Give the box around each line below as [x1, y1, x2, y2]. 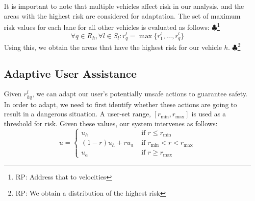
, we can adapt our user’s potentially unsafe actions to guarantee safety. [32, 89, 248, 99]
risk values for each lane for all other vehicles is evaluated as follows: [4, 22, 210, 32]
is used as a [191, 109, 226, 119]
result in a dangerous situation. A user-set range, [4, 109, 151, 119]
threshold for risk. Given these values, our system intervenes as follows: [4, 118, 218, 128]
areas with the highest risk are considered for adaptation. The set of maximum [4, 10, 241, 21]
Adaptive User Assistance [4, 66, 137, 81]
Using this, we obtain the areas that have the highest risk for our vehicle [4, 42, 222, 52]
